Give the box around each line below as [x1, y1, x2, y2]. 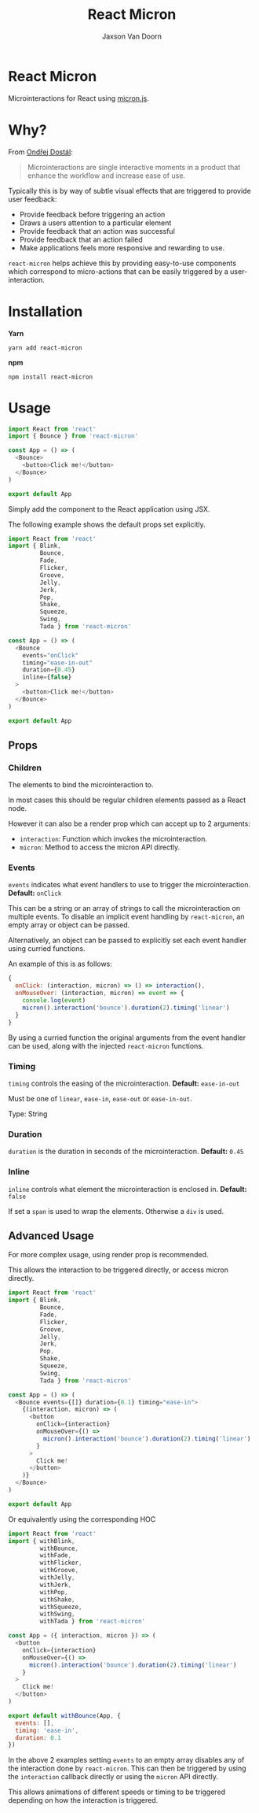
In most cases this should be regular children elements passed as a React [8, 795, 246, 805]
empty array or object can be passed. [8, 920, 130, 930]
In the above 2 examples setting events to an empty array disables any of [8, 1756, 245, 1765]
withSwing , [39, 1610, 76, 1619]
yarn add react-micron [8, 344, 82, 352]
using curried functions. [8, 944, 86, 953]
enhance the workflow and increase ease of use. [27, 171, 186, 180]
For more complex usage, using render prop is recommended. [8, 1250, 209, 1260]
